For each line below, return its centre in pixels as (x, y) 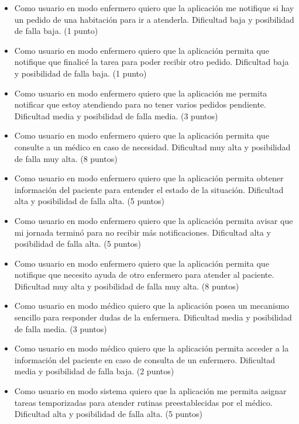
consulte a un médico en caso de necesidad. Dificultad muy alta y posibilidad (152, 146)
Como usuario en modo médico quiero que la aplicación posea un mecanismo (152, 306)
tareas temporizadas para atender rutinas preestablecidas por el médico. (143, 402)
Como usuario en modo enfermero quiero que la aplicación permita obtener (149, 178)
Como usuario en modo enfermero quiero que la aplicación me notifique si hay (154, 8)
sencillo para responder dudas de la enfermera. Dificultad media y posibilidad (153, 317)
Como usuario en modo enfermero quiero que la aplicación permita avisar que (154, 220)
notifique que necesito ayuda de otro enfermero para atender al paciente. (144, 275)
